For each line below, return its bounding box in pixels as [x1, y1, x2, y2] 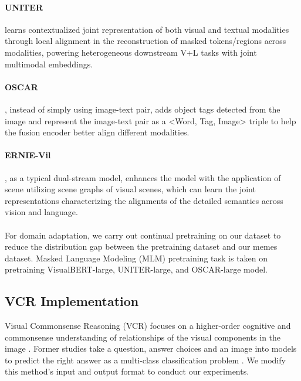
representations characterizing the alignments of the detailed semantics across [5, 194, 283, 206]
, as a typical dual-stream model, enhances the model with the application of [5, 171, 281, 183]
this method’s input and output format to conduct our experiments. [5, 365, 249, 377]
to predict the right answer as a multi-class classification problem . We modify [5, 353, 286, 366]
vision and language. [5, 206, 78, 218]
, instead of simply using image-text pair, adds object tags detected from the [5, 103, 280, 115]
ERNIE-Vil [5, 149, 51, 161]
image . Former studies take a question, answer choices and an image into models [5, 342, 297, 355]
